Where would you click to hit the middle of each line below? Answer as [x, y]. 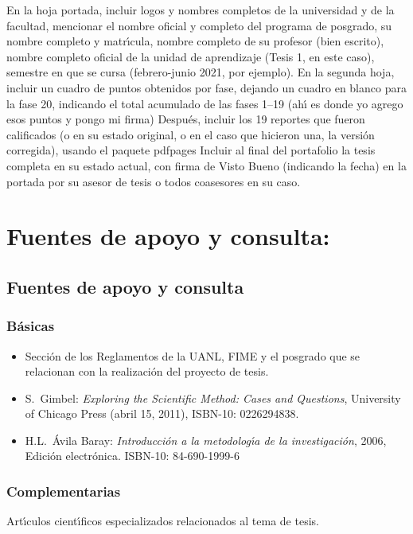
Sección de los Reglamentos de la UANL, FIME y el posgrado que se [193, 355]
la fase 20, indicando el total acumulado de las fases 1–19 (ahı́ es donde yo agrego [205, 103]
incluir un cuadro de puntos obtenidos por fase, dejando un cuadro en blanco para [206, 87]
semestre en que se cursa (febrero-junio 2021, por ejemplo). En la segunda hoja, [201, 72]
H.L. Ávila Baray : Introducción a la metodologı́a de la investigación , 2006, [206, 440]
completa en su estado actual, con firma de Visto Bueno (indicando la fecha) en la [206, 165]
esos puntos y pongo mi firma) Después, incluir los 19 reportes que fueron [186, 119]
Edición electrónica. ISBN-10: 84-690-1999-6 [132, 456]
